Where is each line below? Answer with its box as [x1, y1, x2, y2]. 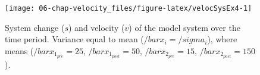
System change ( [5, 21, 65, 33]
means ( [5, 44, 34, 57]
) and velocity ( [68, 21, 125, 33]
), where [207, 33, 237, 45]
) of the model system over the [129, 21, 240, 33]
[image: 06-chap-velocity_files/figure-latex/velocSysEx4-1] [5, 4, 252, 12]
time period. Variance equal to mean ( [5, 33, 144, 45]
